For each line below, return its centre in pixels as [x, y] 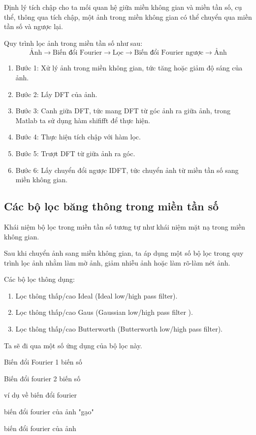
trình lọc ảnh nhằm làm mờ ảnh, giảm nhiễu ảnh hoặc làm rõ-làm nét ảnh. [117, 262]
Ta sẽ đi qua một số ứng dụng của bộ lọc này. [73, 345]
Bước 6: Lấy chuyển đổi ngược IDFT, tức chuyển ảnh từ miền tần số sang [127, 170]
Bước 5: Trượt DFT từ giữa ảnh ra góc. [75, 153]
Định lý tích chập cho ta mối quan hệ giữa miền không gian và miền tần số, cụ [123, 7]
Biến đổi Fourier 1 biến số [43, 362]
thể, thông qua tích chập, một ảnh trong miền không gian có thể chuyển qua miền [128, 17]
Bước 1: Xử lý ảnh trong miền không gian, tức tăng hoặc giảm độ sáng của [129, 68]
